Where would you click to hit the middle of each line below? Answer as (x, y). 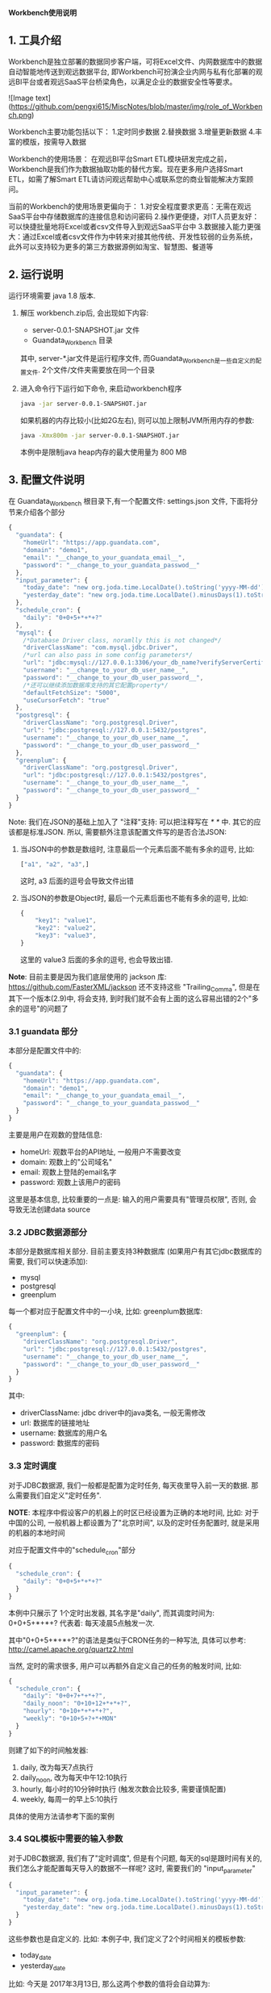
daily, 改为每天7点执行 (57, 1767)
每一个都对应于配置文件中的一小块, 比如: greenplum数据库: (106, 1312)
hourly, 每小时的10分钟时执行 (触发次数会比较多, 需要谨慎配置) (123, 1789)
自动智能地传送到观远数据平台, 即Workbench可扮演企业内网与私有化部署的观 (135, 71)
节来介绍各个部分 (37, 513)
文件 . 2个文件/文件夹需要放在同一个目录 (91, 371)
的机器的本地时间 (37, 1532)
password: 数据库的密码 (60, 1443)
